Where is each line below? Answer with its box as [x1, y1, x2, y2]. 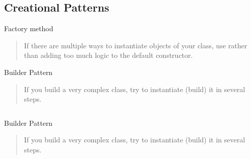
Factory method [4, 23, 53, 34]
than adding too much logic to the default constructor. [24, 50, 193, 60]
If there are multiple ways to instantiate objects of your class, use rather [24, 40, 247, 50]
